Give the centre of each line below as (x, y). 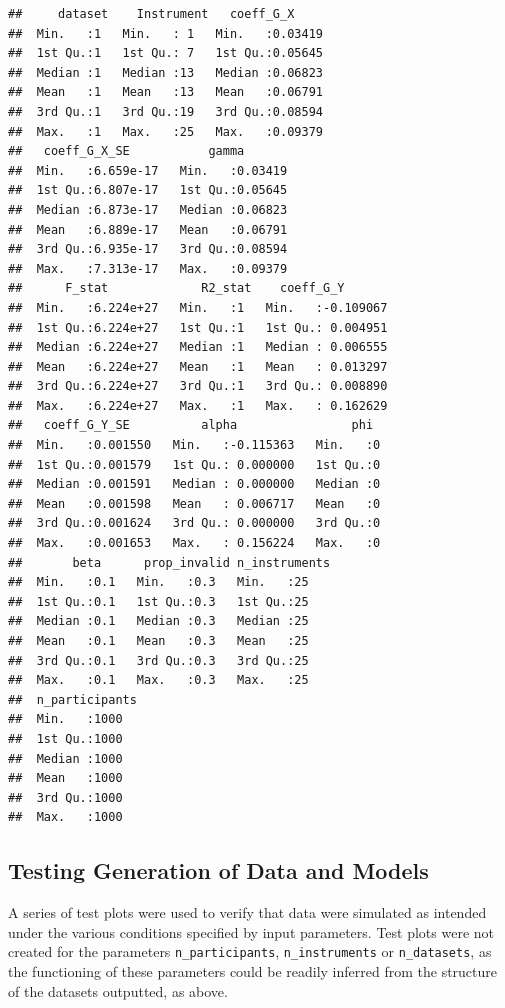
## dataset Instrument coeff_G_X (151, 14)
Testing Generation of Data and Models (218, 870)
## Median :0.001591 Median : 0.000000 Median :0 (194, 484)
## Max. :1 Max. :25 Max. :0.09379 (165, 131)
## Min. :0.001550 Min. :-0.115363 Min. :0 (194, 445)
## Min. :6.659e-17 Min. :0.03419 (148, 170)
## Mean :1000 (65, 778)
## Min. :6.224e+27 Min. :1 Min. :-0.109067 (198, 307)
